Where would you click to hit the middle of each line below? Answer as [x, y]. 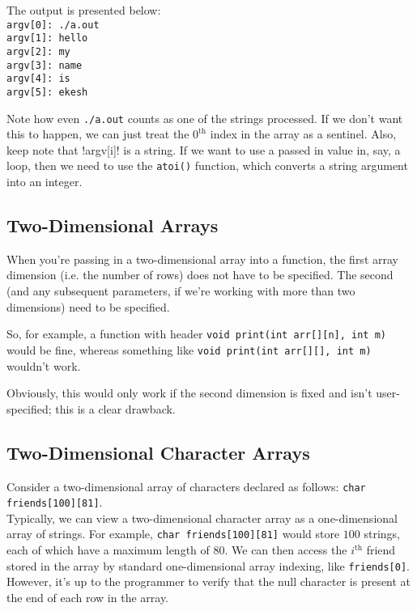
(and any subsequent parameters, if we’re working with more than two [181, 291]
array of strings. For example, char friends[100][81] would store [173, 534]
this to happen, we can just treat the [98, 134]
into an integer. [45, 182]
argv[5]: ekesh [47, 92]
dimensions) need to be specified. [88, 306]
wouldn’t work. [44, 365]
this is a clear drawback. [115, 408]
